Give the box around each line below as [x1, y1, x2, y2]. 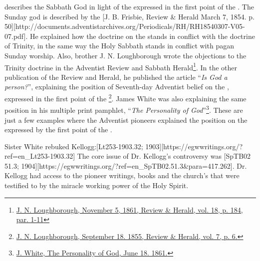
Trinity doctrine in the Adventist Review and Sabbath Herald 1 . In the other [4, 60, 237, 72]
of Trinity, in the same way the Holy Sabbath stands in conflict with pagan [4, 40, 234, 51]
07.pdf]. [4, 30, 28, 41]
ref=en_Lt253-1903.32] [4, 151, 75, 161]
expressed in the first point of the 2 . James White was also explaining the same [4, 92, 247, 103]
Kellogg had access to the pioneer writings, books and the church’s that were [4, 170, 240, 181]
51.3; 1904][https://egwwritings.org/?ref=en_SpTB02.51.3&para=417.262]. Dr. [4, 160, 247, 171]
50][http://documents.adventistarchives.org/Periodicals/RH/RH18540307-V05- [4, 21, 245, 31]
